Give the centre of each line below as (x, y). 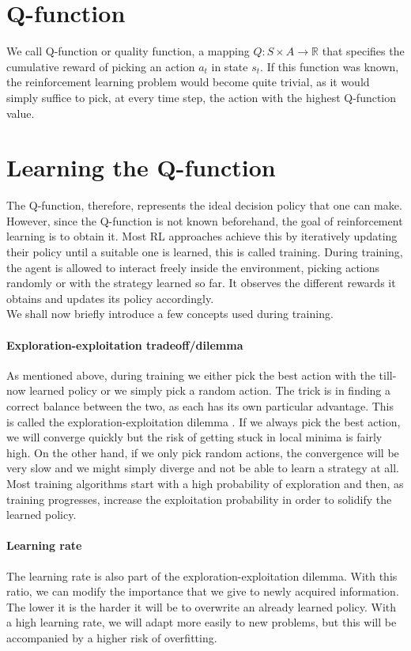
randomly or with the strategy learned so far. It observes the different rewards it (201, 283)
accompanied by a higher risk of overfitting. (112, 637)
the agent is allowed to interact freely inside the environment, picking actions (193, 267)
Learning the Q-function (141, 167)
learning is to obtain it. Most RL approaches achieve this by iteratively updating (202, 236)
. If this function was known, (330, 66)
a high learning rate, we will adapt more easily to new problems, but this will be (202, 622)
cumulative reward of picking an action (101, 66)
